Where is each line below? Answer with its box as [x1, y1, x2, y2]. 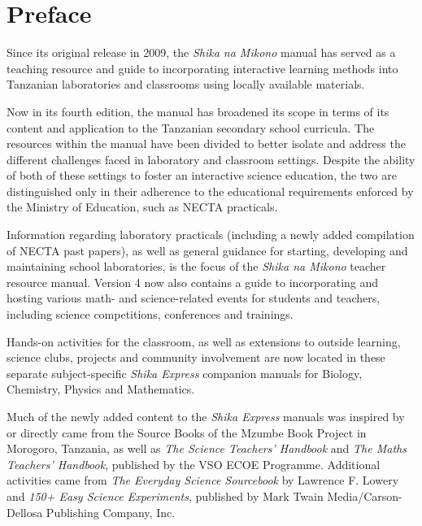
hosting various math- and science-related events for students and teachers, [7, 289, 381, 306]
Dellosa [7, 503, 43, 520]
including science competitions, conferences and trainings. [7, 306, 294, 323]
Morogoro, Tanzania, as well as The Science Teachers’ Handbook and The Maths [7, 440, 407, 457]
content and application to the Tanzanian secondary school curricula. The [7, 119, 375, 136]
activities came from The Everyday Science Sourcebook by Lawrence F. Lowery [7, 472, 399, 489]
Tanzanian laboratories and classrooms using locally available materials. [7, 76, 365, 93]
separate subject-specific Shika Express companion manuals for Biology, [7, 364, 363, 381]
